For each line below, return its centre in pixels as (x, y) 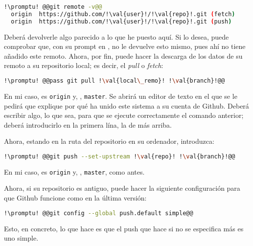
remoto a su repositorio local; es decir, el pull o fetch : (84, 65)
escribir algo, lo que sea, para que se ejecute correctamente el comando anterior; (124, 115)
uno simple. (21, 238)
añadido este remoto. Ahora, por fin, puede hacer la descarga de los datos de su (123, 56)
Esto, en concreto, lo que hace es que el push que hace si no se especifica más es (124, 228)
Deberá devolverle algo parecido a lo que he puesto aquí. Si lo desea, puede (116, 36)
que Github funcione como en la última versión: (75, 198)
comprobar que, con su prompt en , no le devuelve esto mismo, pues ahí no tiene (125, 46)
